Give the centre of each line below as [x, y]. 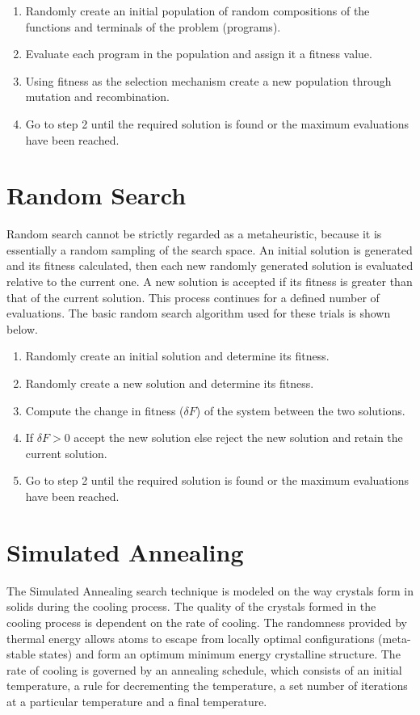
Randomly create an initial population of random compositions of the [197, 11]
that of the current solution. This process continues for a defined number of [193, 297]
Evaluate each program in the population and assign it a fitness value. [199, 54]
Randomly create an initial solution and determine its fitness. [177, 356]
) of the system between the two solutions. [300, 410]
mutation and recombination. [97, 97]
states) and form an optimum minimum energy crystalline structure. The [220, 654]
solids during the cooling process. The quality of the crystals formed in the [191, 606]
